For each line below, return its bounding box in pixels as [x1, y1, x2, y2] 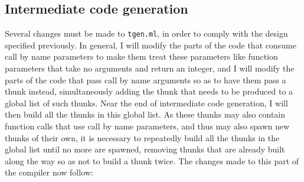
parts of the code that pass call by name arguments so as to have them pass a [5, 73, 286, 86]
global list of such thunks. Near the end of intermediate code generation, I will [5, 96, 288, 109]
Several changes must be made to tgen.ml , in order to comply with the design [5, 27, 288, 40]
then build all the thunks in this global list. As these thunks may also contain [5, 108, 286, 121]
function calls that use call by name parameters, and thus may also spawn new [5, 120, 290, 132]
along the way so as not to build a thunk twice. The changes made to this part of [5, 154, 299, 167]
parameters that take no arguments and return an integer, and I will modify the [5, 62, 295, 74]
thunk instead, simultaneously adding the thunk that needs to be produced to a [5, 85, 293, 97]
